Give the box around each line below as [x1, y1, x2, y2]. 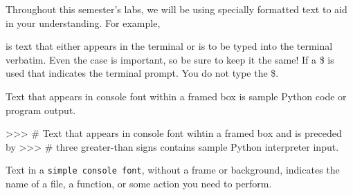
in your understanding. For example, [6, 15, 161, 30]
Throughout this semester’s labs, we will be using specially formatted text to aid [6, 2, 347, 16]
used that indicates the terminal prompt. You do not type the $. [6, 66, 279, 80]
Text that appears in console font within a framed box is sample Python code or [6, 89, 347, 103]
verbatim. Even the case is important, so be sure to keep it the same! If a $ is [6, 52, 334, 66]
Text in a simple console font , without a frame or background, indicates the [6, 162, 340, 177]
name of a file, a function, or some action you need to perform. [6, 176, 272, 190]
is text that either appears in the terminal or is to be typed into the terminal [6, 39, 333, 53]
